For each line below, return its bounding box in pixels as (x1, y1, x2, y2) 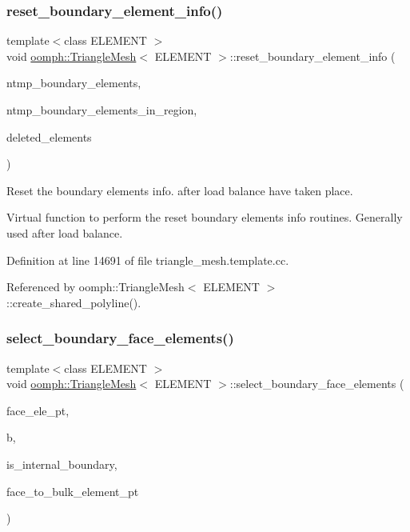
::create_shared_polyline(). (6, 294, 141, 310)
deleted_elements (6, 128, 92, 145)
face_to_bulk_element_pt (6, 482, 139, 499)
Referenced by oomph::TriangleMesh (6, 278, 185, 295)
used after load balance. (6, 224, 123, 241)
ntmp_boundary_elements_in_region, (6, 102, 197, 118)
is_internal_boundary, (6, 455, 117, 472)
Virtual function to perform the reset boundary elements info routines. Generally (6, 209, 403, 226)
